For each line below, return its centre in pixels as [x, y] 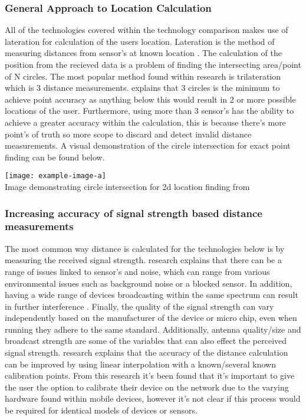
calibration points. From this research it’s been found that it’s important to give [150, 375]
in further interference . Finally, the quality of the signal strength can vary [139, 306]
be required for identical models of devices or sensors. [101, 410]
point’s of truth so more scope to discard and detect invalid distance [128, 134]
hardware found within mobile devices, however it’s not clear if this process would [153, 398]
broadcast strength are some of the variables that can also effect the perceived [146, 341]
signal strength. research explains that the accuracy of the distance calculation [147, 352]
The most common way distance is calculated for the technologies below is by [145, 248]
